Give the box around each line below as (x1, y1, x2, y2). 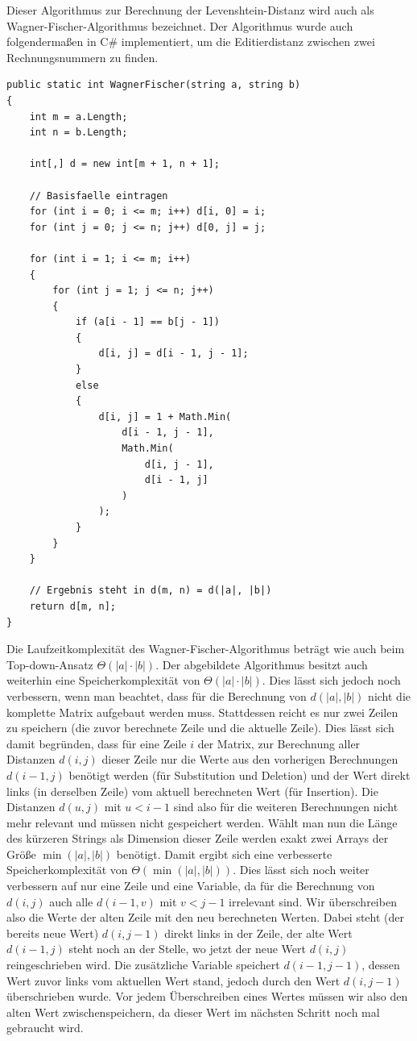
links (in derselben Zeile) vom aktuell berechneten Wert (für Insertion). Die (6, 782, 378, 799)
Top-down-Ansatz (6, 656, 93, 672)
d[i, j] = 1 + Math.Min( (98, 410, 232, 423)
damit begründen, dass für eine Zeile (6, 735, 187, 752)
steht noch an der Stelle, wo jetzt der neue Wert (68, 940, 306, 957)
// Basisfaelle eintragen (29, 189, 168, 202)
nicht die (368, 687, 411, 704)
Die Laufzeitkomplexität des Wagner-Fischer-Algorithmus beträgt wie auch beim (6, 640, 405, 657)
